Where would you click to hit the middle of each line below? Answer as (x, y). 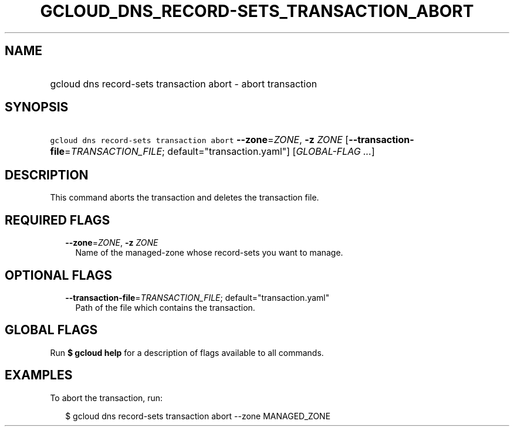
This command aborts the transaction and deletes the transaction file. (185, 198)
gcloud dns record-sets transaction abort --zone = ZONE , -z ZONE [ (199, 140)
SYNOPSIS (37, 107)
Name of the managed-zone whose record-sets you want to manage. (209, 253)
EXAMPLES (39, 375)
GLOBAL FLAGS (51, 330)
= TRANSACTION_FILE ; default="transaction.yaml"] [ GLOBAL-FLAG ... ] (220, 152)
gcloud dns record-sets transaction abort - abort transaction (184, 84)
